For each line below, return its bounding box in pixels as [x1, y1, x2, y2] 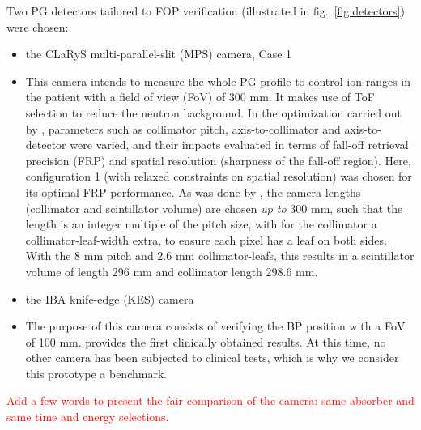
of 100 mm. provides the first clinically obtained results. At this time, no [25, 333, 386, 350]
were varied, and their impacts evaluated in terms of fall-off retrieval [70, 136, 409, 153]
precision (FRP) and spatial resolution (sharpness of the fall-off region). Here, [25, 151, 411, 168]
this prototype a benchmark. [25, 364, 168, 381]
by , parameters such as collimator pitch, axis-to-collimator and [25, 120, 341, 137]
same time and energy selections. [6, 408, 169, 425]
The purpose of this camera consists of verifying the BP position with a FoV [25, 317, 406, 334]
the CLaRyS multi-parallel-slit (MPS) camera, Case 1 [25, 45, 292, 62]
